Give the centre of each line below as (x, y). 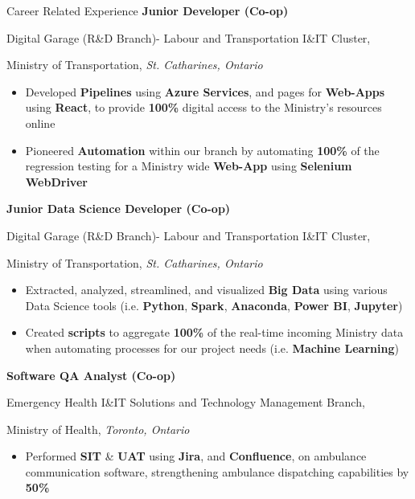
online (40, 123)
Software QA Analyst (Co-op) (91, 375)
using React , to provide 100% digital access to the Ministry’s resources (203, 107)
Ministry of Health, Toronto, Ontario (98, 429)
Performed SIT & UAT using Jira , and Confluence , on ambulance (196, 456)
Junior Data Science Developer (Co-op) (119, 209)
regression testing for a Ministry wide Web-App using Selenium (189, 166)
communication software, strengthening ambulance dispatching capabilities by (217, 471)
